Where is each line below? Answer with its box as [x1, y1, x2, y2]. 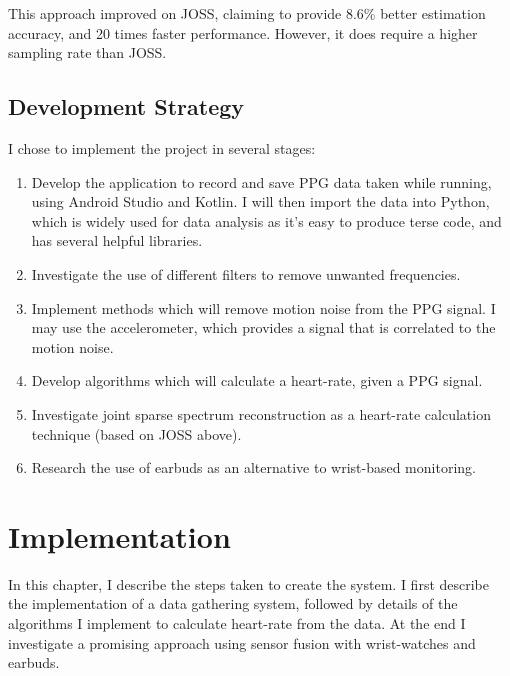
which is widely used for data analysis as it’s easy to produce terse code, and [31, 210, 502, 231]
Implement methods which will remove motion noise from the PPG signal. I [31, 297, 496, 318]
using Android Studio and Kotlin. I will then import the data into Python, [31, 191, 490, 212]
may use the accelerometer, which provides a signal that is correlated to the [31, 317, 496, 338]
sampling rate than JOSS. [8, 42, 167, 63]
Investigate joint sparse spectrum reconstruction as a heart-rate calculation [31, 403, 491, 424]
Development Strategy [8, 91, 245, 122]
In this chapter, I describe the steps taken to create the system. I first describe [8, 573, 490, 594]
